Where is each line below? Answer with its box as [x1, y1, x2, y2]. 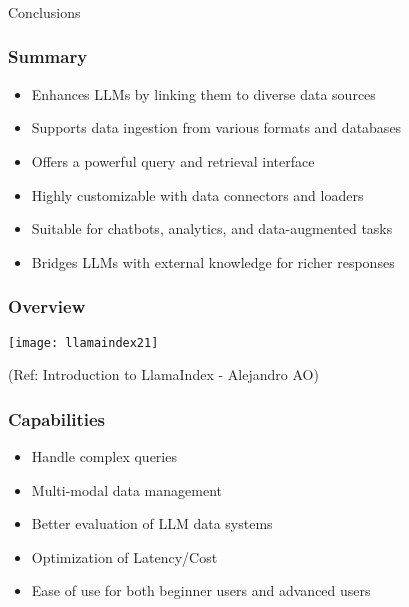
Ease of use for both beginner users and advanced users [31, 580, 371, 601]
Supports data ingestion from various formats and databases [31, 117, 402, 138]
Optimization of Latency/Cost [31, 546, 218, 567]
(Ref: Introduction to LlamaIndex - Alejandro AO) [8, 364, 319, 385]
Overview [8, 294, 86, 319]
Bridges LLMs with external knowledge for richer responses [31, 251, 395, 272]
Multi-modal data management [31, 479, 222, 500]
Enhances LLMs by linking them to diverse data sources [31, 83, 376, 104]
